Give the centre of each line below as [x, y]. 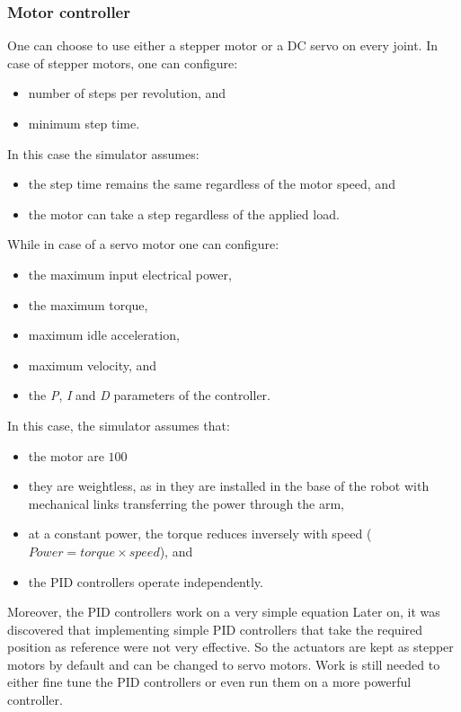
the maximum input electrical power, [130, 274]
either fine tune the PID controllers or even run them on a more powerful [209, 682]
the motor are [66, 455]
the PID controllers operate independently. [146, 581]
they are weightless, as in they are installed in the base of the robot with [229, 486]
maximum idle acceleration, [104, 335]
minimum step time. [84, 123]
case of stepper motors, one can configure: [123, 62]
